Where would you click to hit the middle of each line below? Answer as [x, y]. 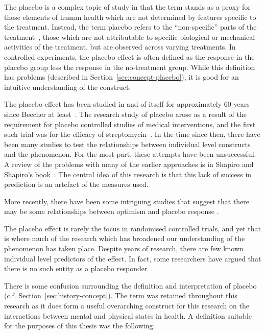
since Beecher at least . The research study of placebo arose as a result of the [125, 114]
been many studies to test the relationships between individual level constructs [127, 144]
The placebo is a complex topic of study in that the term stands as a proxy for [127, 7]
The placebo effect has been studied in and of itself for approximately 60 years [127, 104]
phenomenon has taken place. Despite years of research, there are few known [124, 248]
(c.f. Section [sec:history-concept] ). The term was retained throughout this [121, 295]
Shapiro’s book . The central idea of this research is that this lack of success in [128, 174]
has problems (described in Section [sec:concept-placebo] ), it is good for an [122, 77]
